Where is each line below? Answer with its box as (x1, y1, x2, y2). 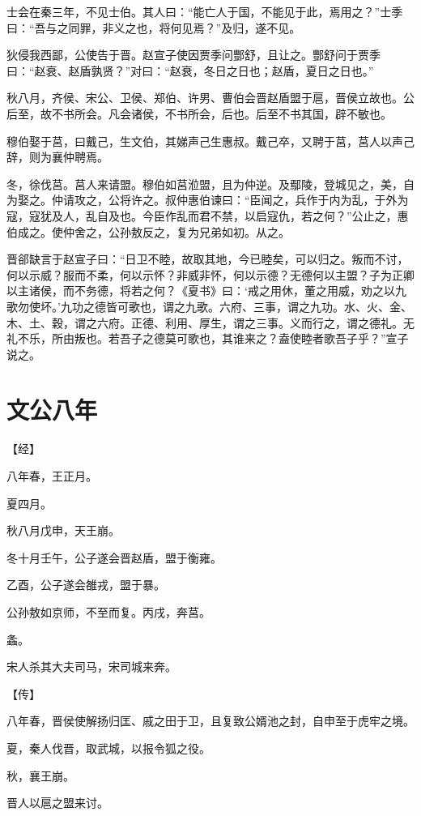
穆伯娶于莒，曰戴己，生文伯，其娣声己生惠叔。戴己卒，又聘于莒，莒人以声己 (6, 132, 415, 149)
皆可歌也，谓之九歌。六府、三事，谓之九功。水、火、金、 (105, 297, 412, 314)
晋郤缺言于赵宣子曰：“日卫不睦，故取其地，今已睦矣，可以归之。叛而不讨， (6, 250, 409, 267)
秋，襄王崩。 (6, 767, 74, 784)
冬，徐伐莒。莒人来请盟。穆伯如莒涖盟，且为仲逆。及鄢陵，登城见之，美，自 (6, 175, 415, 192)
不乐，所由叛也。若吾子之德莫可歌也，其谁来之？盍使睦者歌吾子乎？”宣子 (17, 330, 409, 347)
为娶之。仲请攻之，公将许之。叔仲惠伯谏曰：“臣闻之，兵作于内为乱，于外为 (6, 191, 409, 208)
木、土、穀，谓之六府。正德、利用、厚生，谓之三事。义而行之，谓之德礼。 (6, 314, 403, 331)
